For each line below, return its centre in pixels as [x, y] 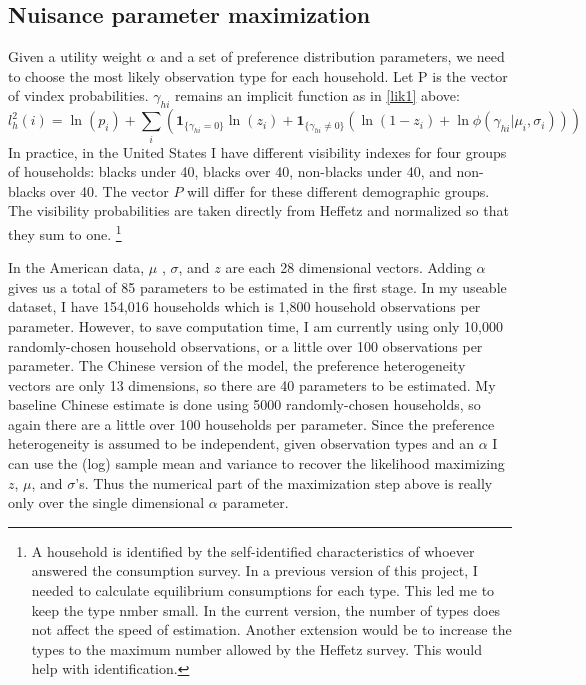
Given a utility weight [75, 56]
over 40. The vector [109, 190]
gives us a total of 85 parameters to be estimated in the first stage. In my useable [257, 286]
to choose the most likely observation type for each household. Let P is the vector [258, 75]
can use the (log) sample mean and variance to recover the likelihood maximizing [256, 463]
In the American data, [76, 267]
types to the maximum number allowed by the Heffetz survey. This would [257, 648]
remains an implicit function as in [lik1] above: [317, 95]
